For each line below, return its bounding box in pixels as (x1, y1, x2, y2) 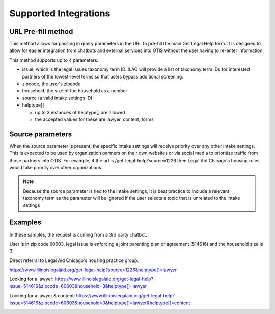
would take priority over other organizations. (9, 165, 103, 171)
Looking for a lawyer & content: (9, 293, 75, 299)
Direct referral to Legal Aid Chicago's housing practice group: (9, 257, 139, 264)
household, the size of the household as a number (22, 88, 127, 94)
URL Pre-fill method (9, 27, 73, 36)
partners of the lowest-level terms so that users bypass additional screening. (22, 73, 183, 80)
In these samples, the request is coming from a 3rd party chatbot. (9, 231, 147, 238)
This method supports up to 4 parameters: (9, 57, 99, 63)
